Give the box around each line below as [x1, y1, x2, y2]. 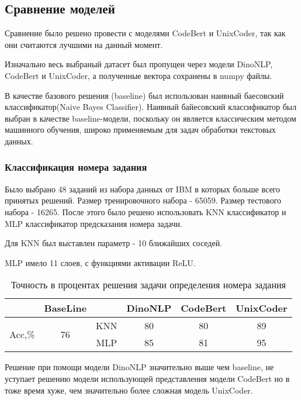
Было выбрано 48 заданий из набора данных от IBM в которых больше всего [5, 182, 280, 195]
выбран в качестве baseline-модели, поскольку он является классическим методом [5, 112, 296, 124]
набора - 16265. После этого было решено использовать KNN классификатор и [5, 205, 286, 218]
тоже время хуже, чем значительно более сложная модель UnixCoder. [5, 384, 253, 396]
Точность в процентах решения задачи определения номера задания [11, 278, 286, 292]
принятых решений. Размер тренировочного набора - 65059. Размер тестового [5, 194, 282, 206]
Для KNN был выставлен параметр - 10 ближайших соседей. [5, 237, 223, 249]
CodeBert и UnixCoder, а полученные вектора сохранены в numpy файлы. [5, 69, 272, 81]
